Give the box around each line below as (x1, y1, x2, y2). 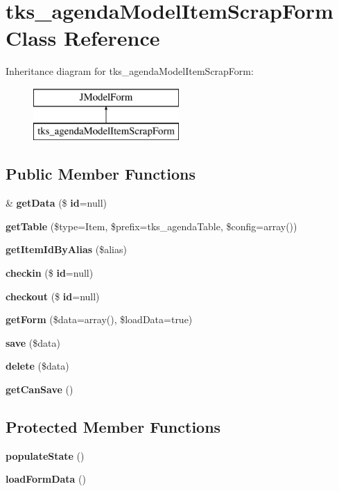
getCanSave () (6, 382, 73, 397)
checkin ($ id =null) (6, 266, 94, 280)
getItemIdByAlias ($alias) (6, 242, 127, 257)
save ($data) (6, 335, 60, 350)
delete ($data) (6, 359, 69, 373)
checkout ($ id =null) (6, 288, 100, 303)
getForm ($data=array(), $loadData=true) (6, 312, 193, 327)
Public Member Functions (6, 163, 195, 184)
